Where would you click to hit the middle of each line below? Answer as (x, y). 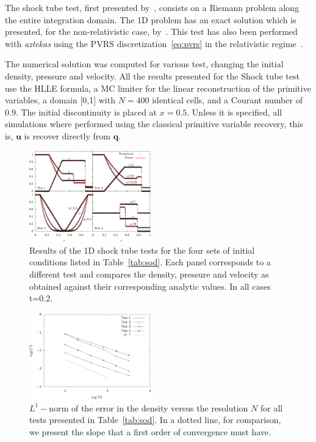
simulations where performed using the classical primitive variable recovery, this (154, 124)
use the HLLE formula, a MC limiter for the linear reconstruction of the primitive (158, 88)
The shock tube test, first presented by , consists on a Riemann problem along (152, 7)
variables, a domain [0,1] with (60, 100)
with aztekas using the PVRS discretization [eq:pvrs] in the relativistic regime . (154, 43)
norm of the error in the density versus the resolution (149, 407)
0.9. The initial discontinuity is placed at (81, 112)
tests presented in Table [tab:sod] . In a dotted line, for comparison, (155, 420)
